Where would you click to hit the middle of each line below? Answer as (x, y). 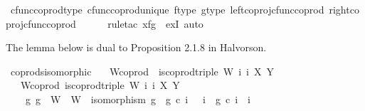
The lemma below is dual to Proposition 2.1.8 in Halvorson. (136, 47)
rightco (344, 9)
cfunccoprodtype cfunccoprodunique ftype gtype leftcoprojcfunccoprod (167, 9)
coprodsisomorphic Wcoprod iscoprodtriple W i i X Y (142, 71)
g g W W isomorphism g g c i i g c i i (138, 99)
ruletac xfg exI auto (155, 23)
